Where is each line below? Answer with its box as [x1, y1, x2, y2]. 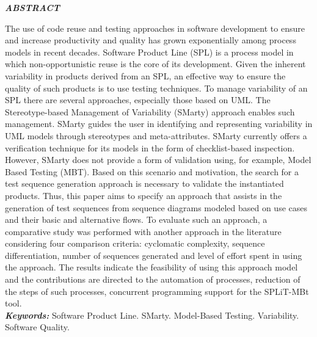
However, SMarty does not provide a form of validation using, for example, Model [5, 153, 312, 166]
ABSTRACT [5, 1, 60, 13]
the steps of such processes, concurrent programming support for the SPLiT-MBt [5, 284, 309, 297]
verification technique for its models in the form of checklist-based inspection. [5, 141, 295, 154]
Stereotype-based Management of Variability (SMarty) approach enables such [5, 105, 295, 118]
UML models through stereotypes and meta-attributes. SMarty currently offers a [5, 129, 307, 142]
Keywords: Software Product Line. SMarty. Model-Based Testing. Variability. [5, 308, 299, 321]
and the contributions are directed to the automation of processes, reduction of [5, 273, 301, 286]
